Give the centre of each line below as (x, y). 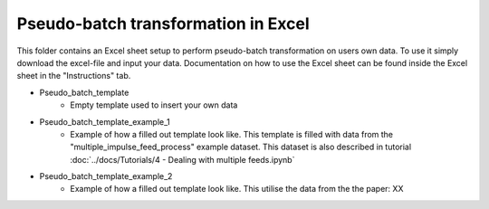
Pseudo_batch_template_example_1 (105, 121)
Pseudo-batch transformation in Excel (163, 24)
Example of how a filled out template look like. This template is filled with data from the (232, 134)
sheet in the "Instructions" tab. (74, 76)
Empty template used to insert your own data (154, 105)
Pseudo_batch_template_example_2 (106, 176)
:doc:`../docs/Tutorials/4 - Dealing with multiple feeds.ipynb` (182, 159)
